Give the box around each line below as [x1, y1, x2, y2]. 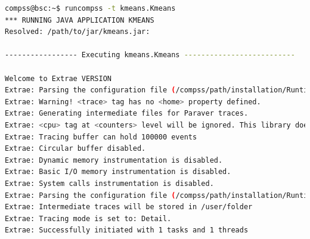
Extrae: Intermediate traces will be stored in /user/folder [5, 203, 253, 212]
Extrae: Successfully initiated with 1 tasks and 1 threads [5, 226, 249, 235]
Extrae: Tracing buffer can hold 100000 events [5, 132, 197, 141]
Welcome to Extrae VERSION [5, 74, 111, 83]
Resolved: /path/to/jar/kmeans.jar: [5, 27, 150, 36]
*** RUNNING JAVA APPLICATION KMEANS [5, 15, 154, 24]
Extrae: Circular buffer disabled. [5, 144, 146, 153]
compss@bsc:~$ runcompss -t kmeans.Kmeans [5, 4, 176, 13]
